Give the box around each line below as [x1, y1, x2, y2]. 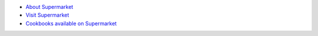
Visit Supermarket [25, 12, 69, 19]
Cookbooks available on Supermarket [25, 19, 117, 27]
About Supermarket [25, 4, 74, 10]
